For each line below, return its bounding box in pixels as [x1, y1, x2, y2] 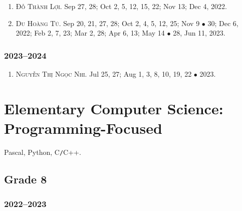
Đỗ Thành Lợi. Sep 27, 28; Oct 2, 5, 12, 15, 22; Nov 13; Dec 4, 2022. [16, 1, 227, 11]
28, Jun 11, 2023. [173, 28, 225, 38]
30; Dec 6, [207, 18, 238, 28]
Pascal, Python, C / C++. [4, 146, 81, 157]
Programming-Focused [4, 117, 162, 138]
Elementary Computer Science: [4, 98, 223, 118]
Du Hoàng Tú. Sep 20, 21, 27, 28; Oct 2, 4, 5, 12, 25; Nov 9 [16, 18, 200, 28]
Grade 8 [4, 171, 47, 186]
